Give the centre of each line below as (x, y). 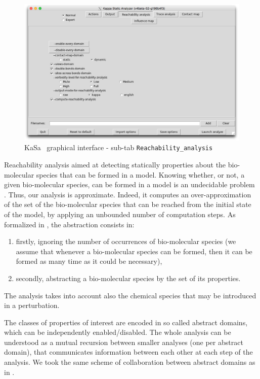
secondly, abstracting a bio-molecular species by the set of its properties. (128, 278)
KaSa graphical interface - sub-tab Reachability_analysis (119, 147)
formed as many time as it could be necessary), (89, 261)
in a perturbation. (32, 305)
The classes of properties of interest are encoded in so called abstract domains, (126, 322)
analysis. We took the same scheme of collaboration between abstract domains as (130, 362)
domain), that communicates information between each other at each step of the (128, 352)
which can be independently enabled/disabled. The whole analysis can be (118, 332)
